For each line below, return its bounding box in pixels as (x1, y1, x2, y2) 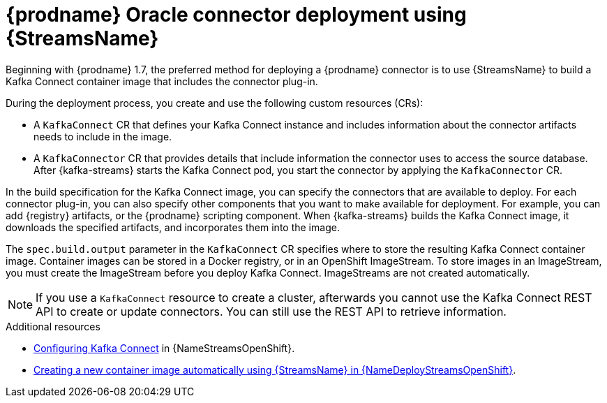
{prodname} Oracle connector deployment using (6, 3, 467, 27)
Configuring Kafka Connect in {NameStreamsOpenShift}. (33, 342, 295, 354)
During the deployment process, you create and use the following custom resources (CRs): (6, 96, 424, 109)
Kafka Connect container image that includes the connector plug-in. (6, 75, 318, 87)
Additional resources (6, 320, 100, 332)
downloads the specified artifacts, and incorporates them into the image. (6, 221, 340, 233)
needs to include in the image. (33, 130, 172, 142)
